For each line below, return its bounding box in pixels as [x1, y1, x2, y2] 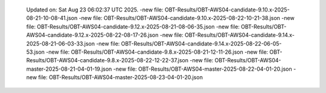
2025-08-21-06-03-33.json [26, 40, 95, 47]
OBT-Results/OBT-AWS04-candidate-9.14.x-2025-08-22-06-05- [121, 40, 282, 47]
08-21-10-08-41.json [26, 14, 78, 22]
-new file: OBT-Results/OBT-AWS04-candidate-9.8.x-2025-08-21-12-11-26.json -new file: [46, 48, 269, 56]
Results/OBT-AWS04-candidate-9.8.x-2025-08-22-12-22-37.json [26, 57, 189, 64]
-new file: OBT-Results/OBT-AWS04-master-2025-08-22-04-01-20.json [113, 65, 292, 72]
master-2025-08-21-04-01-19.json [26, 65, 112, 72]
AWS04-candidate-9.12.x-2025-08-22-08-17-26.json [26, 31, 159, 39]
